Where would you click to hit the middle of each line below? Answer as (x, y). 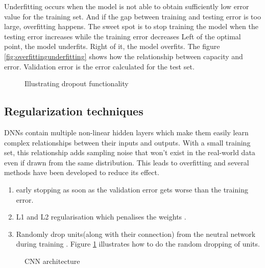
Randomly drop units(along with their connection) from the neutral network (136, 234)
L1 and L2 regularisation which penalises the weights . (101, 217)
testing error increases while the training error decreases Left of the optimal (123, 36)
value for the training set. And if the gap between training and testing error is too (132, 16)
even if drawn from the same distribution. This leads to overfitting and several (127, 162)
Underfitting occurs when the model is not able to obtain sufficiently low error (127, 6)
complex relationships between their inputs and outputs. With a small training (127, 142)
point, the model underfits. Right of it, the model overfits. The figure (112, 46)
